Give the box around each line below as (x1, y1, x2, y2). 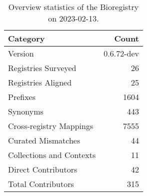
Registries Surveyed (8, 62, 76, 73)
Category (8, 32, 45, 44)
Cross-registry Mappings (8, 120, 93, 131)
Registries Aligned (8, 76, 72, 88)
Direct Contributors (8, 163, 77, 175)
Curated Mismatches (8, 134, 80, 146)
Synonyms (8, 105, 43, 117)
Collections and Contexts (8, 149, 96, 160)
